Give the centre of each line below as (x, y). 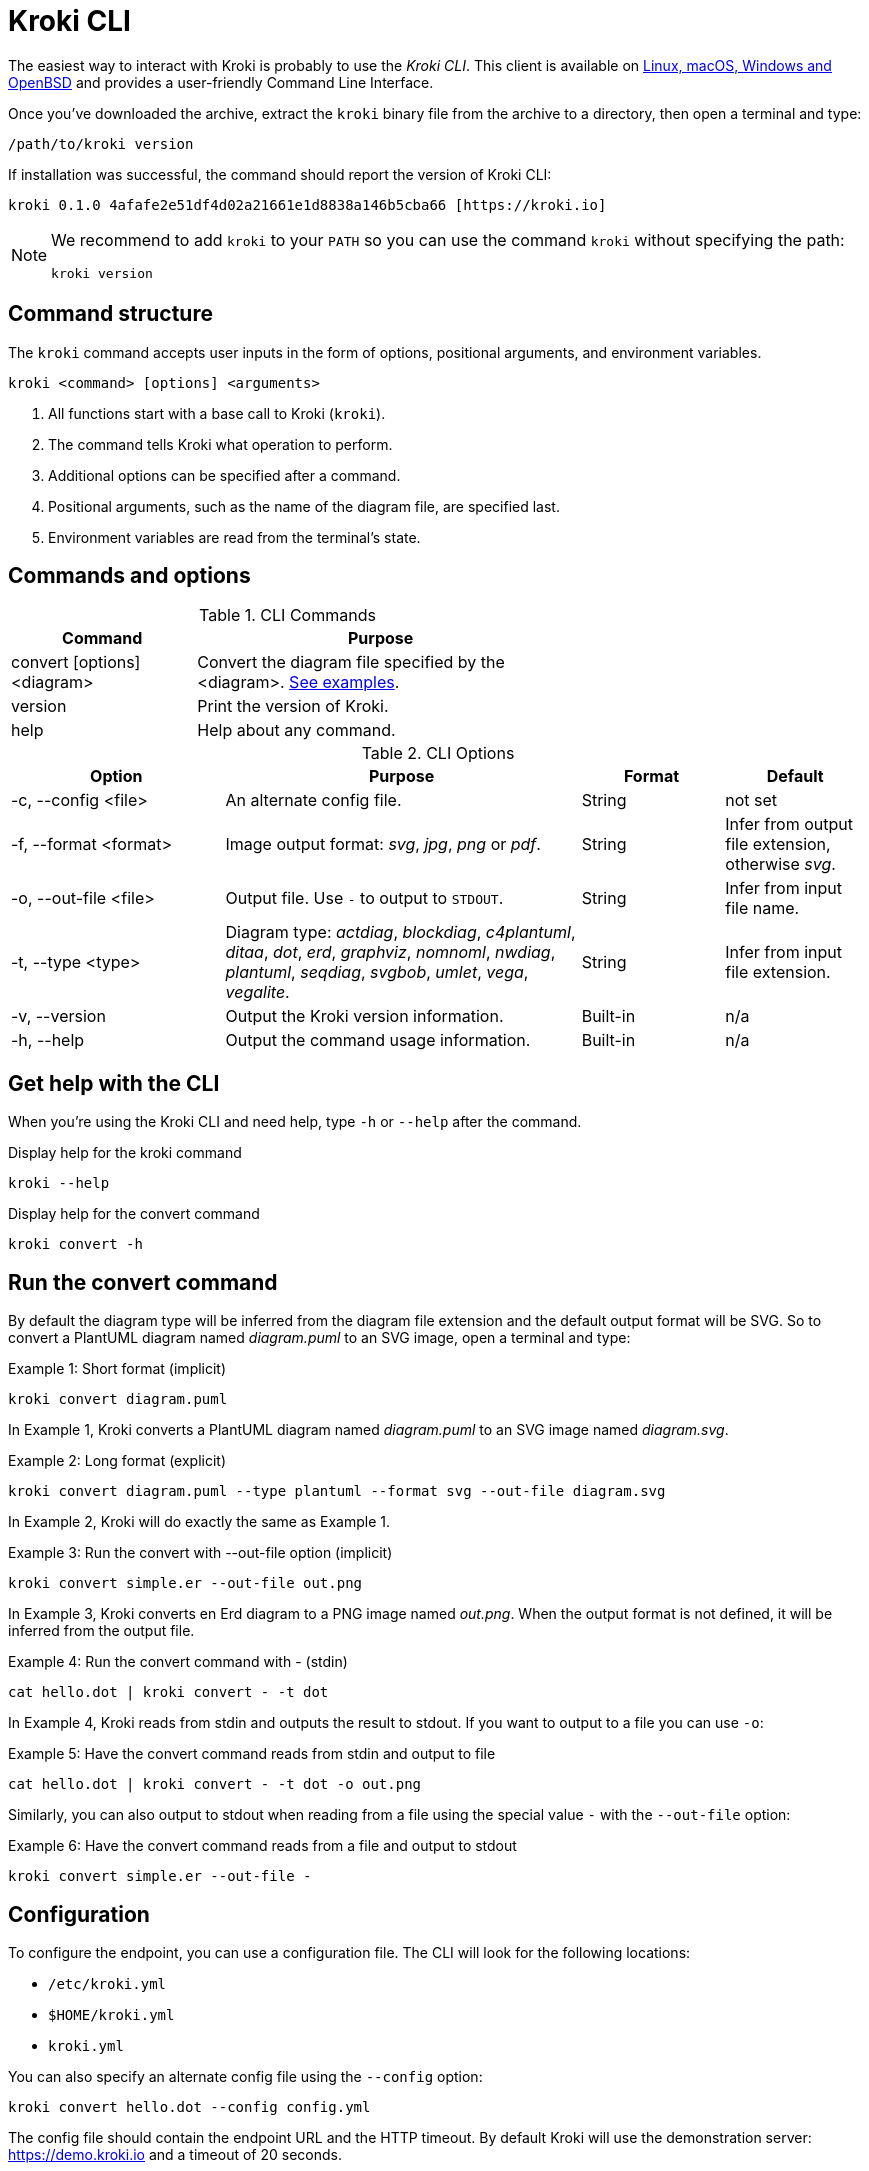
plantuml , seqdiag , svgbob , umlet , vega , (377, 972)
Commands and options (129, 576)
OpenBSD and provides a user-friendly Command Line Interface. (221, 82)
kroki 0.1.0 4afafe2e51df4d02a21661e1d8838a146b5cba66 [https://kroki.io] (307, 204)
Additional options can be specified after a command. (224, 475)
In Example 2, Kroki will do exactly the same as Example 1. (199, 1522)
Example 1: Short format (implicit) (117, 1369)
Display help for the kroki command (125, 1153)
